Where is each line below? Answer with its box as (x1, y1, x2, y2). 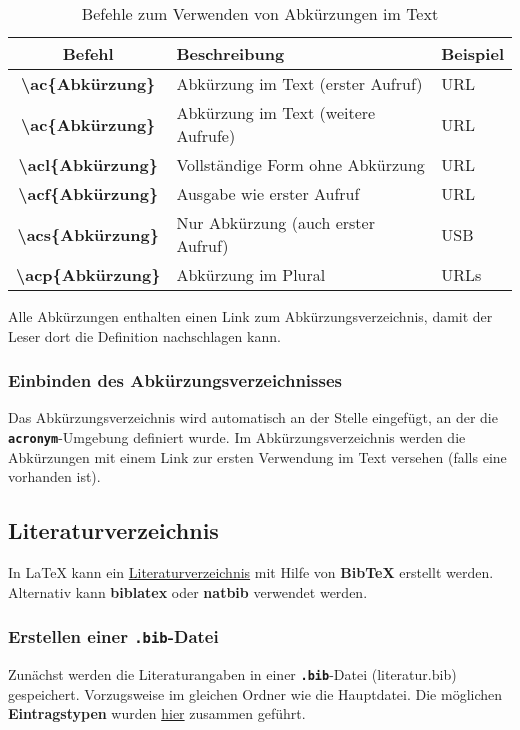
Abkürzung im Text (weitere (176, 101, 376, 124)
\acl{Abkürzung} (18, 153, 158, 176)
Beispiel (441, 42, 504, 65)
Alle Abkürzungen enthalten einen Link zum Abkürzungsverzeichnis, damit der (8, 306, 493, 326)
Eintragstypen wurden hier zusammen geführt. (8, 703, 306, 724)
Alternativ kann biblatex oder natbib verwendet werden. (8, 581, 368, 602)
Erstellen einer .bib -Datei (8, 624, 219, 649)
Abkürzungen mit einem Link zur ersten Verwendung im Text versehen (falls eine (8, 446, 507, 467)
